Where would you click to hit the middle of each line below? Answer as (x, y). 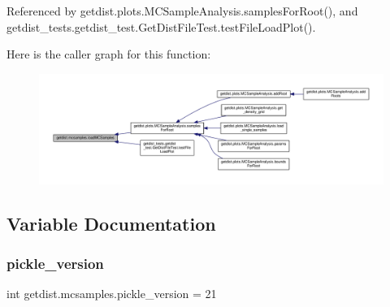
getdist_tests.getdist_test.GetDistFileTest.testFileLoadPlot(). (161, 26)
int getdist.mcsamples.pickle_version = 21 (112, 294)
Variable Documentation (111, 223)
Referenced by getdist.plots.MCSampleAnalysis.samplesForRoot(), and (182, 11)
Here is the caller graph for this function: (109, 54)
